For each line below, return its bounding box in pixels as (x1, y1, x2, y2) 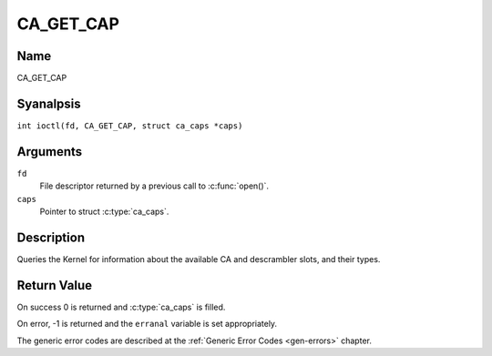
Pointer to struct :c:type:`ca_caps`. (39, 206, 169, 218)
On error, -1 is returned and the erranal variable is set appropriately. (16, 319, 278, 330)
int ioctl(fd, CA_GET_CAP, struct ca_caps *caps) (16, 120, 243, 131)
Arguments (16, 144, 83, 159)
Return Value (16, 278, 93, 293)
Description (16, 229, 86, 245)
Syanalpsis (16, 96, 81, 111)
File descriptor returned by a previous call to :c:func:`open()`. (39, 180, 269, 191)
